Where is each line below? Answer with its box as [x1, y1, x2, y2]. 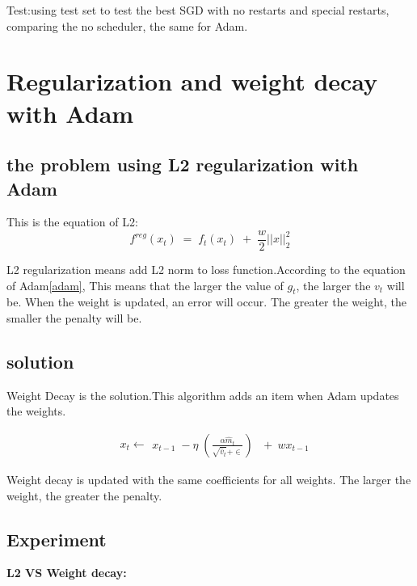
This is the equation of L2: [6, 213, 138, 230]
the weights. [6, 403, 66, 419]
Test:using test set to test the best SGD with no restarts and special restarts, [6, 2, 390, 18]
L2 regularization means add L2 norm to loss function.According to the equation [6, 261, 406, 277]
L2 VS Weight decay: [6, 564, 127, 581]
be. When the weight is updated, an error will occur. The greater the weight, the [6, 293, 406, 310]
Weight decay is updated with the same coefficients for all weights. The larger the [6, 471, 411, 487]
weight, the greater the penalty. [6, 487, 162, 504]
